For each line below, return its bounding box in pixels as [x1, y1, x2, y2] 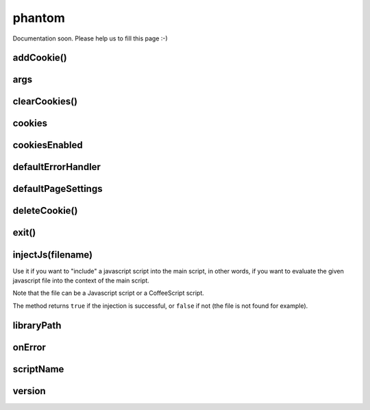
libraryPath [12, 319, 62, 331]
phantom [12, 10, 65, 25]
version [12, 385, 46, 397]
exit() [12, 227, 36, 239]
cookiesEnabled [12, 139, 83, 151]
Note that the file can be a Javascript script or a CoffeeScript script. [12, 289, 205, 298]
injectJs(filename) [12, 249, 92, 261]
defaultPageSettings [12, 183, 103, 195]
